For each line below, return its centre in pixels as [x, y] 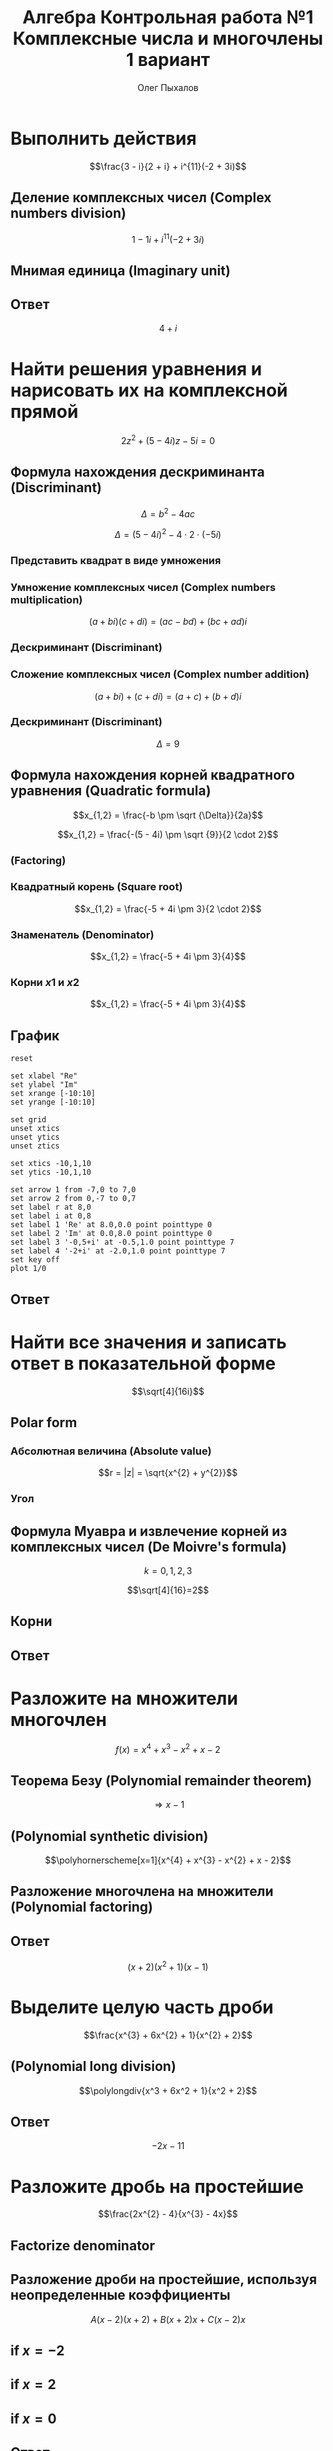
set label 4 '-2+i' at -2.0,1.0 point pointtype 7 [118, 1251]
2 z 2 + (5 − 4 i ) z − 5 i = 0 [168, 439]
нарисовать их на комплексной [149, 390]
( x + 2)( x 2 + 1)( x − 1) [168, 1966]
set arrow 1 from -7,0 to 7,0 [73, 1190]
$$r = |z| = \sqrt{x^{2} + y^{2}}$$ [168, 1473]
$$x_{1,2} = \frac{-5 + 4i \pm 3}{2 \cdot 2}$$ [168, 908]
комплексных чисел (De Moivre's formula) [148, 1546]
